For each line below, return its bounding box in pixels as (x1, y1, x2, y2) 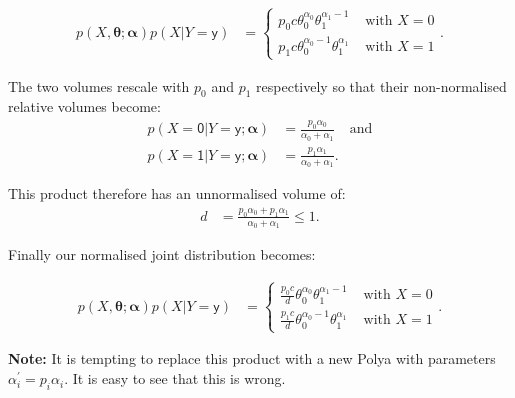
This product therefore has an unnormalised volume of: (8, 183, 346, 204)
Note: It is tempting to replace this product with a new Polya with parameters (8, 348, 496, 369)
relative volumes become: (8, 96, 161, 117)
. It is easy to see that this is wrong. (64, 368, 286, 389)
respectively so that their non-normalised (256, 75, 507, 96)
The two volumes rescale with (8, 75, 190, 96)
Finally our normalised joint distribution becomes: (8, 244, 316, 265)
